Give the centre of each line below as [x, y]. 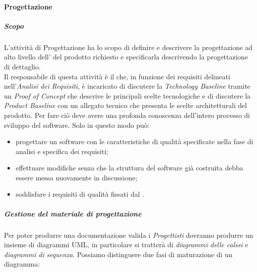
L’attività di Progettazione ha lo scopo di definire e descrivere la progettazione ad [128, 47]
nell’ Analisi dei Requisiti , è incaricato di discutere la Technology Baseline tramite [127, 86]
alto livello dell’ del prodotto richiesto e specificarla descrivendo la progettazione [126, 57]
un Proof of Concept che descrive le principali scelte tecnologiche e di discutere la [127, 95]
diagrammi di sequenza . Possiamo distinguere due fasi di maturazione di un [118, 254]
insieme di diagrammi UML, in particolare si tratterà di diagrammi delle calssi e [126, 245]
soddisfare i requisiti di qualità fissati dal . [80, 194]
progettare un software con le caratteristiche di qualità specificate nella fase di [134, 141]
